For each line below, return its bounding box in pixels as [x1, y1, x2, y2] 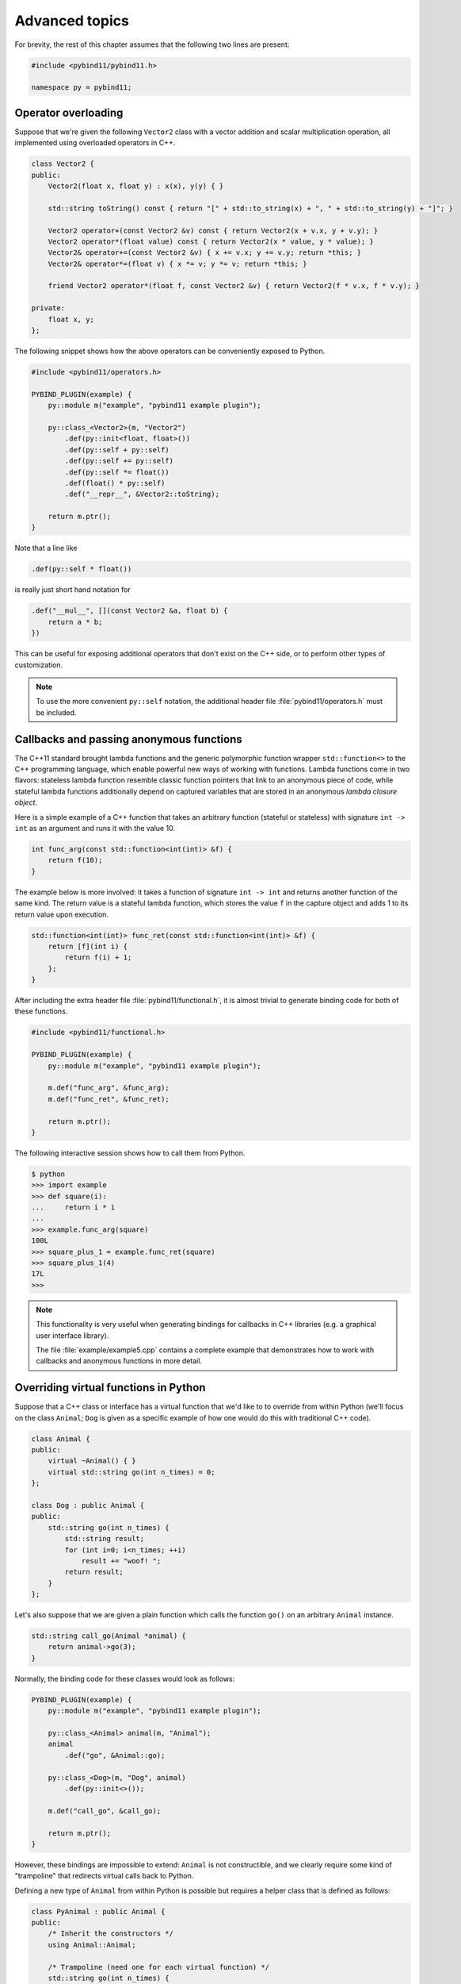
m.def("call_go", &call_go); [48, 1806, 162, 1815]
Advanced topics [14, 12, 130, 29]
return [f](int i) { [48, 941, 128, 951]
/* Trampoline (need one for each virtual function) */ [48, 1963, 270, 1971]
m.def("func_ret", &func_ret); [48, 1094, 170, 1103]
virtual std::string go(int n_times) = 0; [48, 1467, 215, 1476]
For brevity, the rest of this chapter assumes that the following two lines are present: [14, 40, 290, 49]
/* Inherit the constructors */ [48, 1929, 174, 1938]
